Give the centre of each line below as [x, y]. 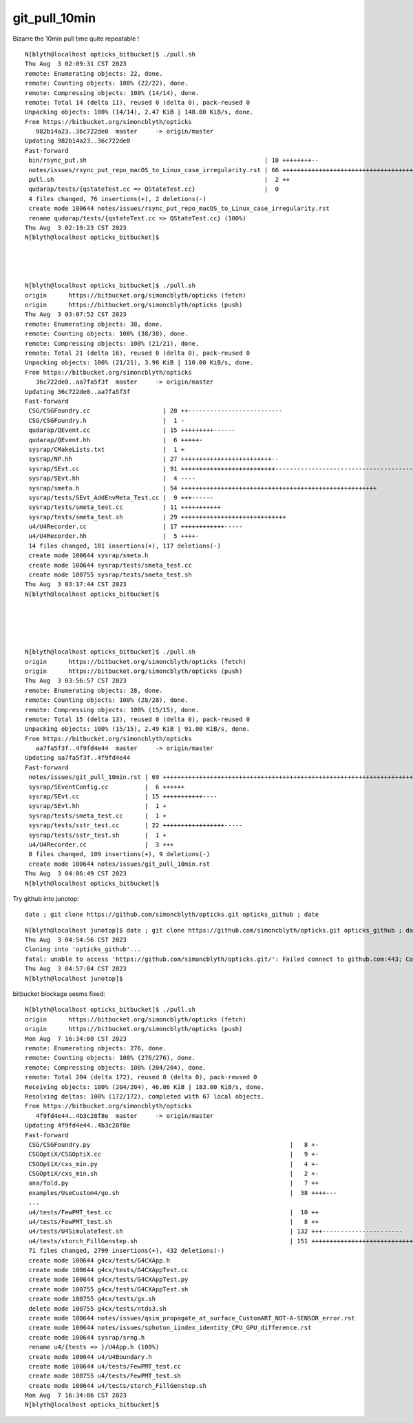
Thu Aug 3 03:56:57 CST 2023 [76, 681]
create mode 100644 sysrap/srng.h [87, 1337]
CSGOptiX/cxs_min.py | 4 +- [174, 1164]
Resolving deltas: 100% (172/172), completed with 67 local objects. [145, 1096]
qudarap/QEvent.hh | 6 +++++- [116, 440]
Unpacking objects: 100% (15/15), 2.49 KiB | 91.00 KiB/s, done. [138, 729]
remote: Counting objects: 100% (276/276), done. [110, 1058]
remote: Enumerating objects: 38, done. [94, 324]
